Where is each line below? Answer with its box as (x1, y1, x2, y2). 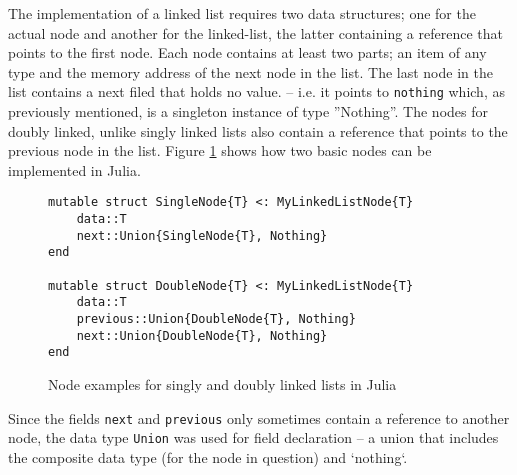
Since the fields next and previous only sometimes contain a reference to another (8, 407, 510, 428)
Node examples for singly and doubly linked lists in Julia (48, 373, 397, 394)
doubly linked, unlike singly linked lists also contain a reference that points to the (8, 120, 508, 141)
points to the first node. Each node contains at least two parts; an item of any (8, 42, 487, 63)
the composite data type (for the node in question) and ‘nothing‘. (8, 446, 408, 467)
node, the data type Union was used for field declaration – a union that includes (8, 427, 499, 448)
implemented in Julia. (8, 159, 141, 180)
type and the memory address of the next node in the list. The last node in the (8, 61, 493, 82)
